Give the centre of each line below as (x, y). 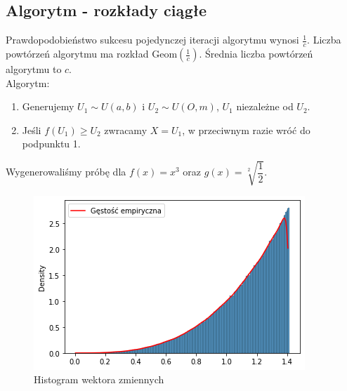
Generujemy (48, 106)
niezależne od (265, 106)
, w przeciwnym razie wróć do (246, 130)
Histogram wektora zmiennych (99, 379)
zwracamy (126, 130)
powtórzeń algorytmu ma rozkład (77, 54)
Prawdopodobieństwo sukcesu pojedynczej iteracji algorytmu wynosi (152, 40)
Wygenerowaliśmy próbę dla (66, 172)
